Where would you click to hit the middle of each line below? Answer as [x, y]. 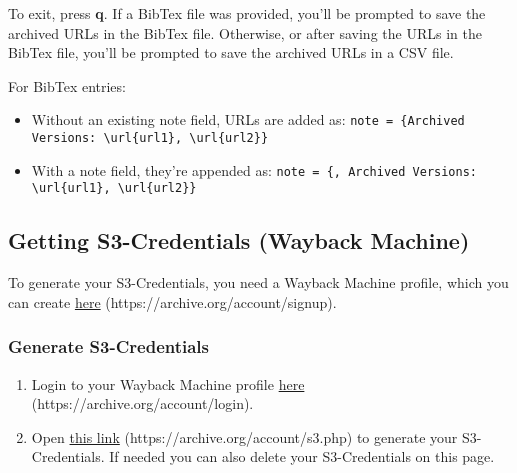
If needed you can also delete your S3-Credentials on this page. [302, 456]
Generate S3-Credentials [109, 346]
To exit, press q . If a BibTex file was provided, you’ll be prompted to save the [247, 13]
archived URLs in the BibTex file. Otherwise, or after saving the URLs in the [245, 32]
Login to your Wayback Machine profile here [168, 383]
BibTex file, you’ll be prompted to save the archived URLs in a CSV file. [231, 52]
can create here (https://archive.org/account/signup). [172, 301]
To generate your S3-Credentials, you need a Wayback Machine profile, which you [258, 282]
